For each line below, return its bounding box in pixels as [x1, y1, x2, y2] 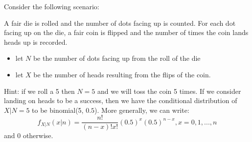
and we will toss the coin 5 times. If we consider [97, 86, 241, 96]
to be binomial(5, [32, 105, 84, 115]
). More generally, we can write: [94, 105, 189, 115]
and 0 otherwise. [4, 130, 53, 141]
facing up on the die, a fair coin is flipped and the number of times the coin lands [4, 27, 249, 37]
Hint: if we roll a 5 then [4, 86, 75, 96]
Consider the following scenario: [4, 1, 99, 11]
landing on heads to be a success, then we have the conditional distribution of [4, 95, 237, 106]
